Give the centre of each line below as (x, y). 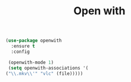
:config (21, 52)
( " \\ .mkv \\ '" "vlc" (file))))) (44, 73)
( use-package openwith (34, 41)
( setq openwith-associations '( (48, 68)
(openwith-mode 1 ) (31, 62)
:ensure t (23, 46)
